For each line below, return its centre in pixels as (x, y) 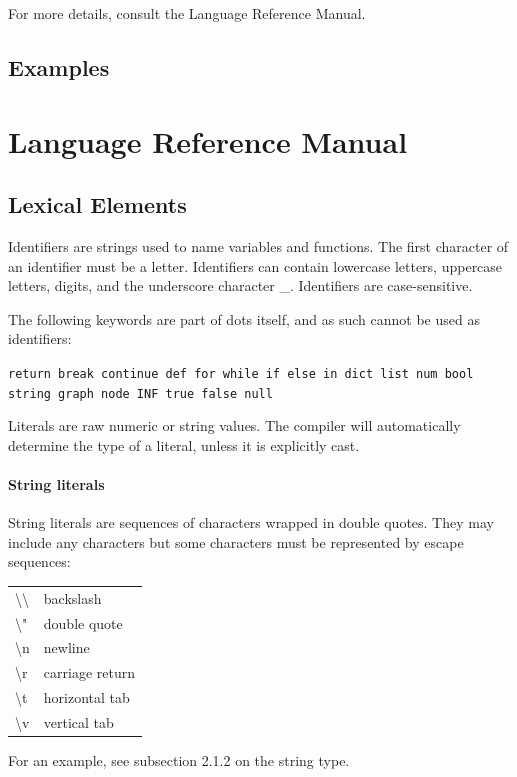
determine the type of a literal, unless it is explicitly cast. (184, 444)
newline (66, 647)
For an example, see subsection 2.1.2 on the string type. (179, 760)
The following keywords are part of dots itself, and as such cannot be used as (244, 318)
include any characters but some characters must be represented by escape (236, 541)
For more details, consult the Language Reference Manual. (187, 13)
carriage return (89, 672)
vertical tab (78, 721)
